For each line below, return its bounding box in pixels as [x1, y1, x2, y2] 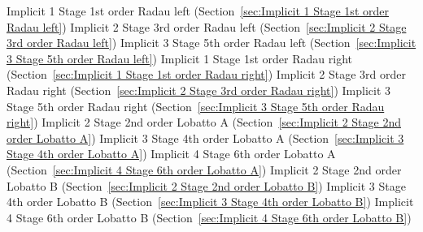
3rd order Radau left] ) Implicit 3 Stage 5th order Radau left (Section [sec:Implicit [7, 34, 416, 51]
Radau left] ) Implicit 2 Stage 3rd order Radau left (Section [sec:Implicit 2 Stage [7, 18, 407, 35]
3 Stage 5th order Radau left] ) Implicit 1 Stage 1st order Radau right [7, 49, 352, 67]
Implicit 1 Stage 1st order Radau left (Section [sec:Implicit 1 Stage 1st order [7, 2, 389, 19]
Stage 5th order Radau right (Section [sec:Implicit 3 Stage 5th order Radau [7, 97, 385, 114]
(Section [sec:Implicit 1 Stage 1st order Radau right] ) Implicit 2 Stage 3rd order [7, 66, 407, 83]
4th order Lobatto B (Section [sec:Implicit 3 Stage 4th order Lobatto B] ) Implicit [7, 193, 414, 210]
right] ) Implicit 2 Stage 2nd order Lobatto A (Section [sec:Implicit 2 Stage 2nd [7, 114, 401, 131]
